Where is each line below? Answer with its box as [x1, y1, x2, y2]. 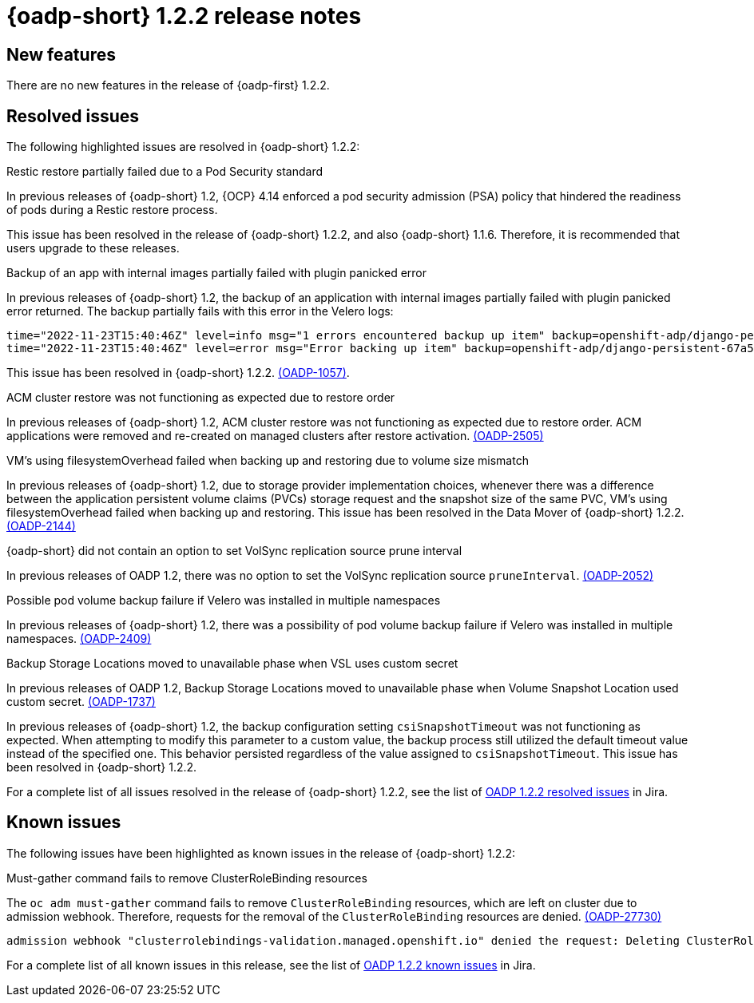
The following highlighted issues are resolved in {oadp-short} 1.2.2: [6, 140, 360, 154]
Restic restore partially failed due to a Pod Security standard [6, 165, 323, 179]
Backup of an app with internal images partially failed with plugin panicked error [6, 266, 427, 280]
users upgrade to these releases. [6, 241, 180, 256]
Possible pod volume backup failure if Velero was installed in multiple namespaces [6, 593, 441, 608]
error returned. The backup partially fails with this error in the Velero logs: [6, 304, 394, 319]
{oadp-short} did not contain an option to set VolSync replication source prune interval [6, 544, 462, 558]
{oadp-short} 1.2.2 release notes [6, 2, 362, 30]
